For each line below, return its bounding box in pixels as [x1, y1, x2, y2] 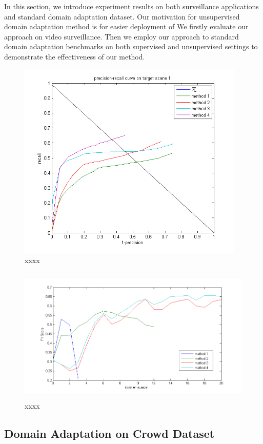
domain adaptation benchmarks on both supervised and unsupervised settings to [4, 41, 258, 52]
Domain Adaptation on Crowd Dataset [4, 426, 215, 441]
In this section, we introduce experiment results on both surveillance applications [4, 1, 259, 11]
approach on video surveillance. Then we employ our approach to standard [4, 31, 239, 42]
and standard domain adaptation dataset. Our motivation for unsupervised [4, 11, 240, 22]
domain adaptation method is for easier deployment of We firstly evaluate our [4, 21, 249, 32]
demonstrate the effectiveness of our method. [4, 51, 145, 62]
